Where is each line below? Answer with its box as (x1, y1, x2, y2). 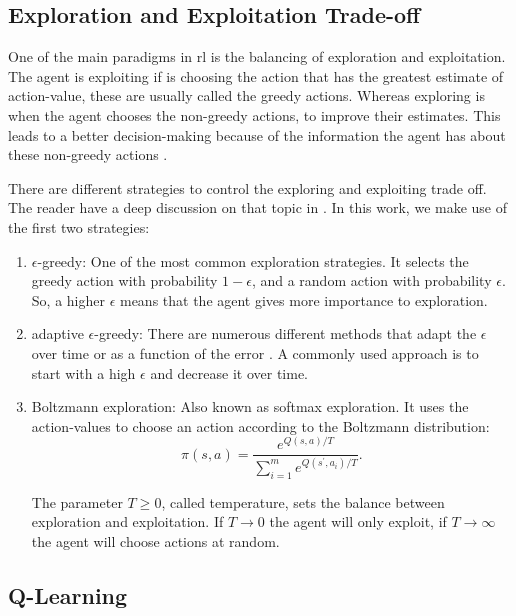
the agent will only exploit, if (269, 511, 447, 532)
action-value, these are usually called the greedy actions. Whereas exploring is (8, 85, 485, 106)
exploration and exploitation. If (31, 511, 224, 532)
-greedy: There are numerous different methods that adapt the (94, 323, 477, 344)
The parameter (31, 491, 123, 512)
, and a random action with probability (251, 270, 492, 291)
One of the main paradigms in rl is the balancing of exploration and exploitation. (8, 46, 506, 67)
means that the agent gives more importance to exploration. (119, 289, 488, 310)
